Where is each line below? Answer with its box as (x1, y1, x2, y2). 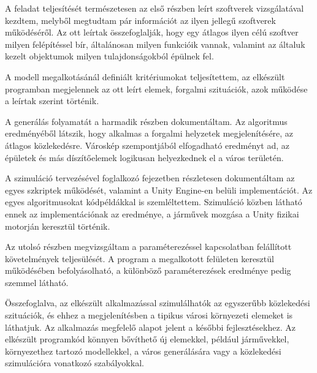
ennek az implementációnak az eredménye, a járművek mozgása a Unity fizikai (5, 207, 299, 220)
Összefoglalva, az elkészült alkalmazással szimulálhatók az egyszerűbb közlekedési (5, 296, 310, 309)
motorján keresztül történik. (5, 219, 110, 232)
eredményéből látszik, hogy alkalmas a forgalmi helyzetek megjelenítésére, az (5, 127, 294, 140)
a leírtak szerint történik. (5, 94, 99, 107)
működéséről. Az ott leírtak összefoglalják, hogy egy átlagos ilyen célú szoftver (5, 26, 299, 39)
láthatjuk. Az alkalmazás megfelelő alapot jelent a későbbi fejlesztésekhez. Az (5, 320, 296, 333)
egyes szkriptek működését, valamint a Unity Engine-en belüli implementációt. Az (5, 183, 313, 196)
